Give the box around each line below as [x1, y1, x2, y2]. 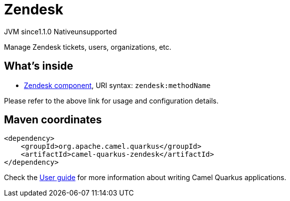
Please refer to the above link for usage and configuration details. [4, 96, 219, 105]
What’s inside [4, 60, 73, 73]
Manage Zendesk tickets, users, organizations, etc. [4, 42, 171, 51]
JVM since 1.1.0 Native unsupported [4, 27, 117, 36]
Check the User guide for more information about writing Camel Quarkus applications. [4, 173, 287, 182]
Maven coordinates [4, 113, 102, 126]
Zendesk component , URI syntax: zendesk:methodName [24, 81, 211, 90]
